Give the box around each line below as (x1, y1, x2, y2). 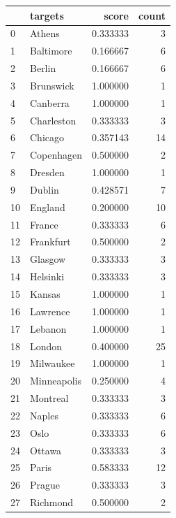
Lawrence (30, 303, 70, 318)
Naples (30, 408, 58, 422)
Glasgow (30, 252, 66, 266)
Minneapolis (30, 373, 81, 388)
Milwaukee (30, 356, 75, 370)
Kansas (30, 287, 61, 301)
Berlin (30, 61, 56, 75)
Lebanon (30, 321, 67, 336)
